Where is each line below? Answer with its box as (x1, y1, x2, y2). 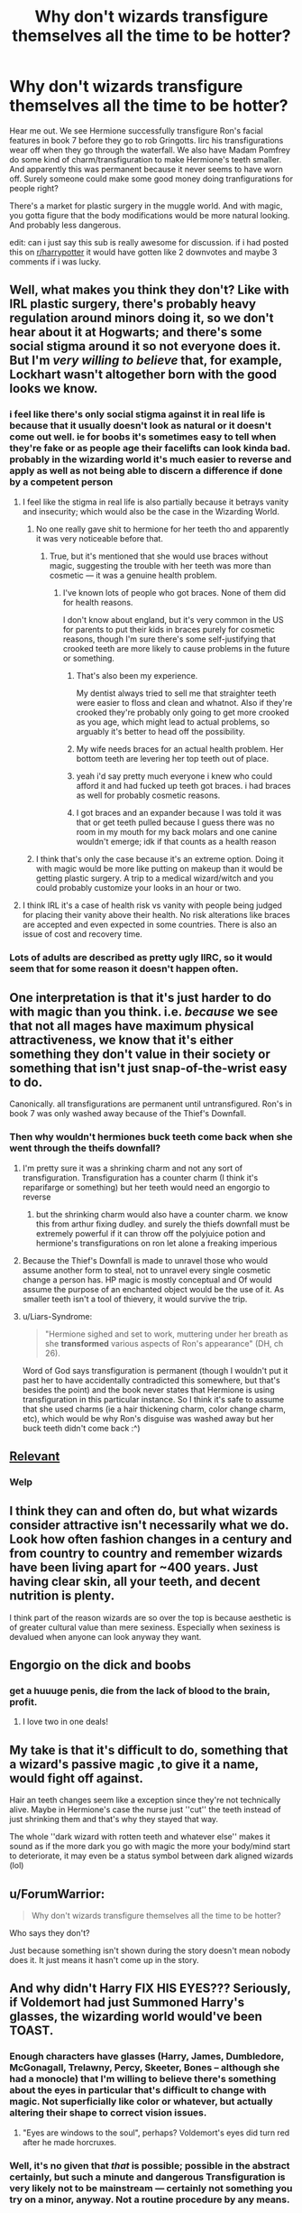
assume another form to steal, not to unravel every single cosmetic (22, 1264, 271, 1275)
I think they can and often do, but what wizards (9, 1504, 278, 1519)
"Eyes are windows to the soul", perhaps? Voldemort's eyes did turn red (22, 2127, 290, 2138)
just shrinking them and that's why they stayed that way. (9, 1814, 219, 1825)
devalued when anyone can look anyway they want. (9, 1631, 202, 1642)
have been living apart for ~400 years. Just (9, 1560, 259, 1576)
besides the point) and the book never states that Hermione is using (22, 1384, 275, 1395)
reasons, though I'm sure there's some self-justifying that (62, 634, 277, 644)
